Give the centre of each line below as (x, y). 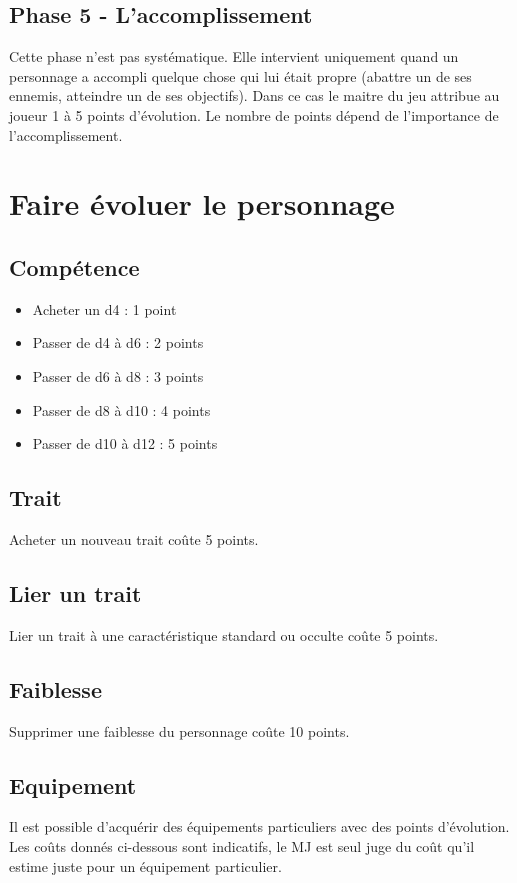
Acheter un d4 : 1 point (104, 308)
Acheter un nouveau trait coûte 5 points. (134, 538)
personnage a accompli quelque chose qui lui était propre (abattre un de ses (240, 75)
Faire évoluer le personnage (202, 203)
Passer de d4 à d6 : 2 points (118, 342)
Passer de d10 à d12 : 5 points (125, 443)
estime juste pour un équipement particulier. (145, 865)
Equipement (73, 784)
